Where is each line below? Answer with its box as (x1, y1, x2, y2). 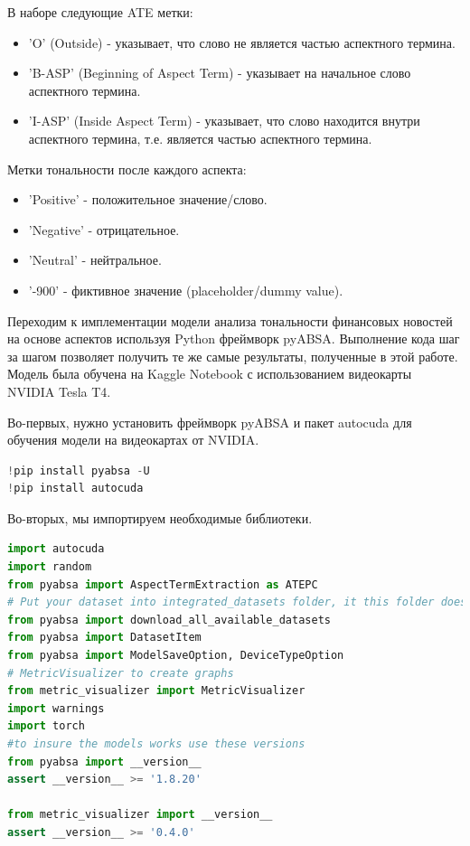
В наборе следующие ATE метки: (7, 3, 193, 21)
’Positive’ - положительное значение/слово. (28, 190, 268, 209)
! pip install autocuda (7, 482, 144, 495)
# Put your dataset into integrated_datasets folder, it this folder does (7, 596, 467, 609)
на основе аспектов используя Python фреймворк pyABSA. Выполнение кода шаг (7, 329, 460, 348)
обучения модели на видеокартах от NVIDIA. (7, 430, 259, 449)
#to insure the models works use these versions (7, 738, 305, 750)
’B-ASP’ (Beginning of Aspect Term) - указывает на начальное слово (28, 63, 411, 82)
